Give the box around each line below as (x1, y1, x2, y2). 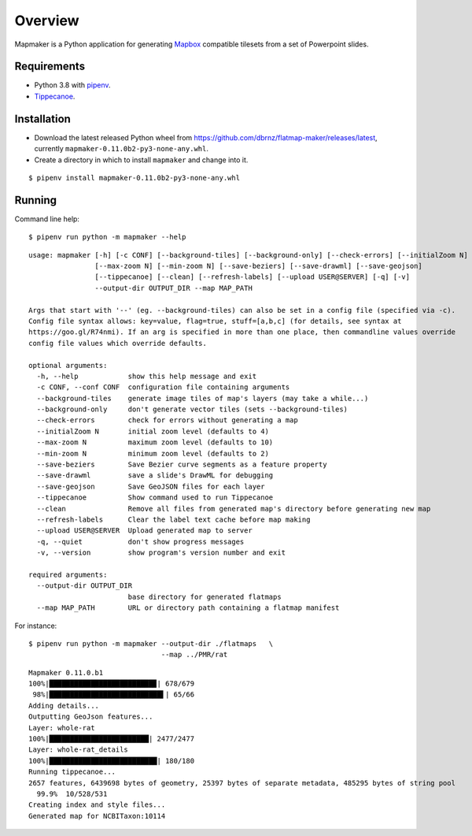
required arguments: (28, 570, 108, 579)
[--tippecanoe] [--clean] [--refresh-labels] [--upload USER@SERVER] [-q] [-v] (94, 273, 411, 281)
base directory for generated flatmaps (127, 592, 282, 601)
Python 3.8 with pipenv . (34, 80, 111, 90)
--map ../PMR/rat (160, 650, 228, 660)
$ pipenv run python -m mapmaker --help (28, 232, 186, 242)
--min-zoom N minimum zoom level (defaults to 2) (36, 449, 269, 458)
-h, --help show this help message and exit (36, 371, 257, 381)
